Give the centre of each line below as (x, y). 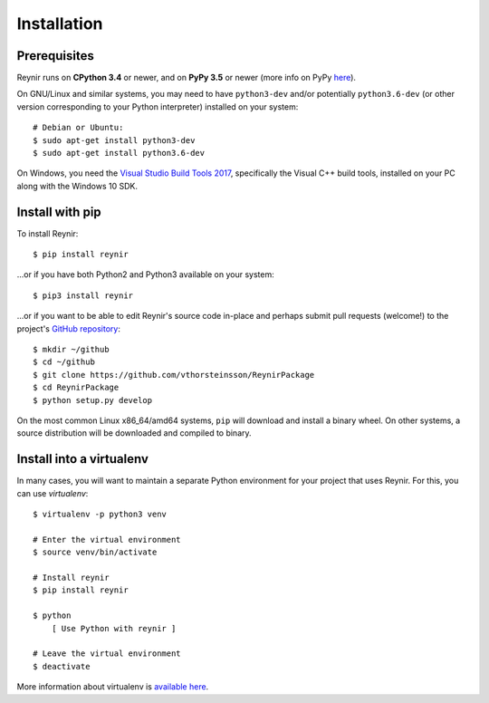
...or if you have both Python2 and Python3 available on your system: (146, 274)
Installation (60, 24)
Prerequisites (55, 56)
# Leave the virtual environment (107, 654)
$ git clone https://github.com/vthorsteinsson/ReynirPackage (174, 375)
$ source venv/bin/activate (95, 552)
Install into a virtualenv (83, 459)
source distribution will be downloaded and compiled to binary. (134, 433)
